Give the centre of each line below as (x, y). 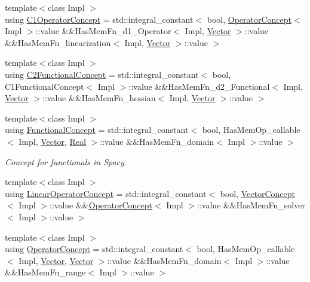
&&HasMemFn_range (45, 272)
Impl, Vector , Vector (56, 260)
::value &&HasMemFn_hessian (99, 98)
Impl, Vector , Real (52, 141)
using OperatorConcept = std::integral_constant (94, 249)
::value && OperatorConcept (101, 205)
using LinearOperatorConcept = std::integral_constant (106, 193)
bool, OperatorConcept (249, 19)
